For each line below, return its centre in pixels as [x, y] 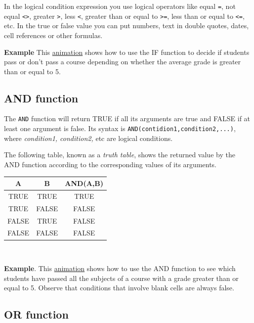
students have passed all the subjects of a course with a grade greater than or [121, 278]
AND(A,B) [84, 183]
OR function [36, 314]
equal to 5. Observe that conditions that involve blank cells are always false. [119, 288]
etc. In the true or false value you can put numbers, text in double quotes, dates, [127, 25]
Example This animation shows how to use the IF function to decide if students [127, 52]
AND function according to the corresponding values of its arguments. [110, 164]
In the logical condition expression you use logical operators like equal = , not [120, 6]
